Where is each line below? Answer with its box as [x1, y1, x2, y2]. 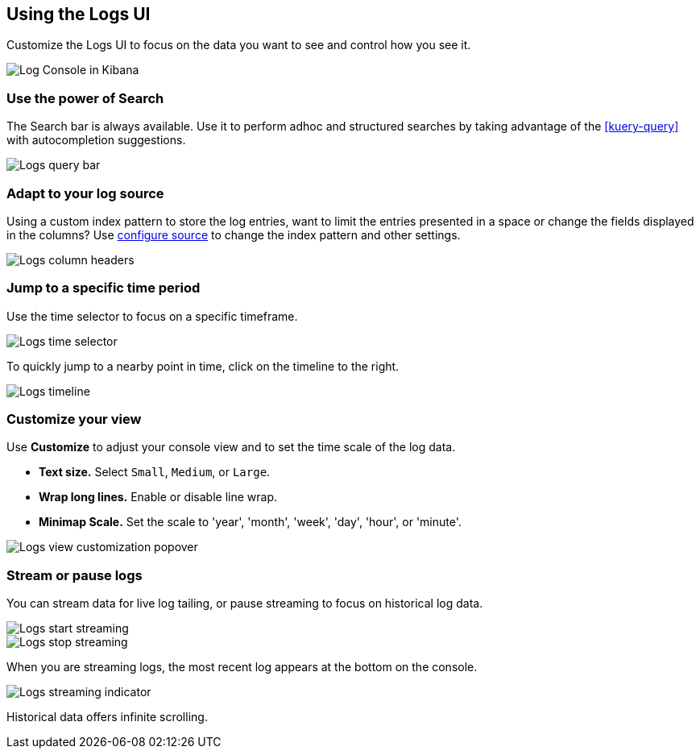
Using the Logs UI [6, 4, 151, 24]
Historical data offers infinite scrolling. [6, 710, 208, 724]
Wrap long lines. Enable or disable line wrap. [39, 490, 278, 504]
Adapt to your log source [6, 185, 164, 201]
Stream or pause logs [6, 566, 143, 583]
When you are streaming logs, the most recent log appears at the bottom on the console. [6, 660, 478, 674]
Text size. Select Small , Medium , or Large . [39, 465, 271, 479]
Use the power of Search [6, 89, 164, 106]
